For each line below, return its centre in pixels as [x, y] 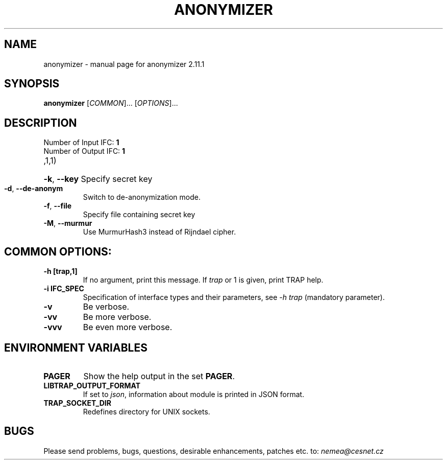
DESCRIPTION [41, 123]
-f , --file [58, 206]
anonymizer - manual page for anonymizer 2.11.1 [124, 64]
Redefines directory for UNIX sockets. [146, 411]
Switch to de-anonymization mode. [142, 197]
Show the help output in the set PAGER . [159, 376]
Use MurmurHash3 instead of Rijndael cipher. [159, 232]
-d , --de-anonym [34, 189]
